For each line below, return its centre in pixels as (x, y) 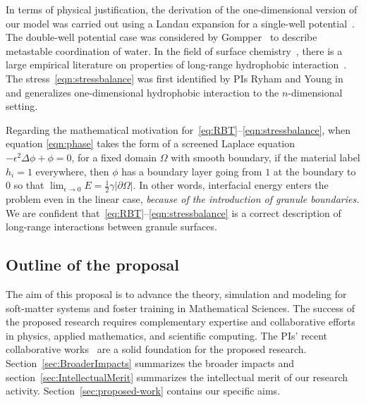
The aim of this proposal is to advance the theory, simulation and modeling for (176, 293)
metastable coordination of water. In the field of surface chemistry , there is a (174, 50)
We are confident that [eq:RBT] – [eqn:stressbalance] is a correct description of (173, 212)
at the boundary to (315, 171)
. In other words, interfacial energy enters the (231, 185)
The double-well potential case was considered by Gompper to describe (161, 37)
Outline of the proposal (92, 265)
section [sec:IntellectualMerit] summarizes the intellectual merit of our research (177, 377)
